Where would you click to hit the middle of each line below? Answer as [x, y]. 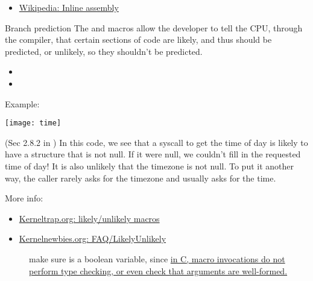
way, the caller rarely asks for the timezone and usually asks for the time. [141, 178]
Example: [22, 103]
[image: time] [33, 123]
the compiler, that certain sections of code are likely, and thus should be [138, 39]
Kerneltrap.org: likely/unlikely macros [89, 218]
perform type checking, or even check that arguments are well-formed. [158, 270]
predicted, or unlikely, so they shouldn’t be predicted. [104, 51]
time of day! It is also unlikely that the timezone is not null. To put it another [149, 166]
